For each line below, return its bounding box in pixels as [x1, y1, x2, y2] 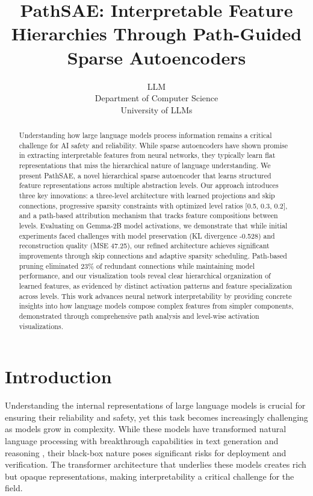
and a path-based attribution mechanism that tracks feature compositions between [19, 210, 278, 221]
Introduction [5, 364, 112, 389]
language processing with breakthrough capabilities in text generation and [5, 434, 279, 447]
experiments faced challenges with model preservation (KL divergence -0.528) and [19, 230, 275, 240]
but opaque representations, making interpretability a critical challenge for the [5, 469, 294, 482]
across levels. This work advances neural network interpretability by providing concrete [19, 290, 292, 301]
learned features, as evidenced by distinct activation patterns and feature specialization [19, 280, 293, 290]
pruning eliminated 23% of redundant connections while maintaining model [19, 260, 255, 271]
